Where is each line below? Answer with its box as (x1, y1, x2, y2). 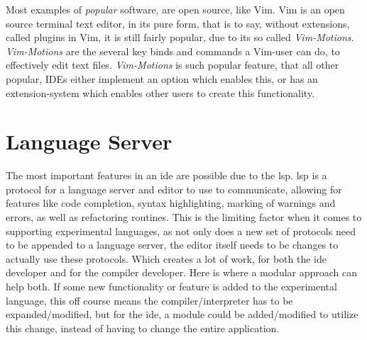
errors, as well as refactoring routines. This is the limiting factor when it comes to (6, 210, 362, 225)
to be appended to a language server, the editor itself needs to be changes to (6, 237, 339, 252)
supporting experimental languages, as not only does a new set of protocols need (6, 223, 356, 238)
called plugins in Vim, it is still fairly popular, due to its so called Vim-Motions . (6, 30, 354, 45)
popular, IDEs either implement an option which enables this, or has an (6, 71, 318, 86)
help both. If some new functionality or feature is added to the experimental (6, 279, 337, 294)
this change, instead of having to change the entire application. (6, 320, 280, 335)
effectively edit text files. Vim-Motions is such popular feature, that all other (6, 57, 339, 72)
